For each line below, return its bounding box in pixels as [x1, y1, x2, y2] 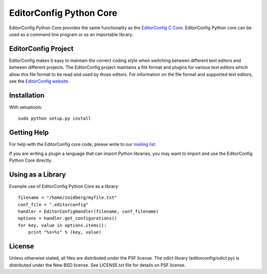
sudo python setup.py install [18, 116, 91, 121]
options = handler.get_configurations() [18, 216, 117, 221]
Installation [9, 91, 44, 99]
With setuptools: [9, 104, 43, 110]
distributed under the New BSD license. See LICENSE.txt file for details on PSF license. [9, 262, 186, 268]
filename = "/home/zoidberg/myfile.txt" [18, 195, 117, 200]
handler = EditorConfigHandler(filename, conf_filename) [18, 209, 159, 215]
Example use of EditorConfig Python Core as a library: [9, 183, 120, 189]
